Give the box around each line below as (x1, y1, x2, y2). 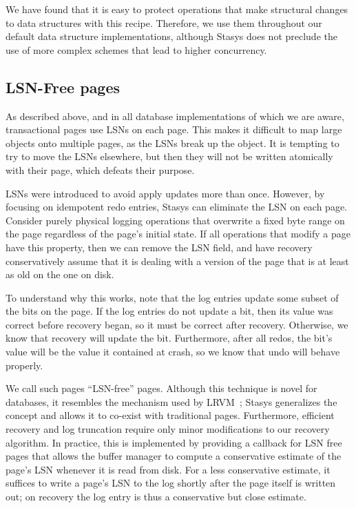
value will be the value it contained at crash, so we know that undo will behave (6, 344, 340, 359)
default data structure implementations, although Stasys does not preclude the (6, 29, 337, 43)
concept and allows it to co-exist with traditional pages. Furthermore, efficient (6, 408, 335, 422)
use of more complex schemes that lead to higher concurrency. (6, 42, 267, 57)
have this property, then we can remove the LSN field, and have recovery (6, 240, 313, 254)
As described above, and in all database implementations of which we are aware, (6, 108, 344, 123)
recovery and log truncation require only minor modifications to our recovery (6, 422, 330, 436)
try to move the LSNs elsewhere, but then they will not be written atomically (6, 149, 333, 164)
